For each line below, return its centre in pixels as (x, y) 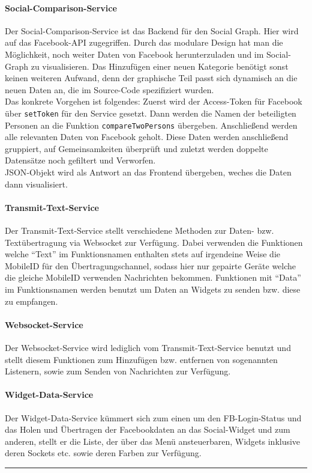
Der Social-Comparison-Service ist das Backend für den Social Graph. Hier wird (152, 30)
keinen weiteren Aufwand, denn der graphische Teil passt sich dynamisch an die (151, 78)
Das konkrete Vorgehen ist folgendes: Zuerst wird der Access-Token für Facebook (154, 101)
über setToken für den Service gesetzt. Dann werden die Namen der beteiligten (151, 113)
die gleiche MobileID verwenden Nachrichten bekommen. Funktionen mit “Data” (153, 277)
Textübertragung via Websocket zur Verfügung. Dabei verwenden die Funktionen (154, 242)
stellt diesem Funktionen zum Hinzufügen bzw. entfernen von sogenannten (141, 359)
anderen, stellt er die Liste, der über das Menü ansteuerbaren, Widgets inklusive (153, 441)
